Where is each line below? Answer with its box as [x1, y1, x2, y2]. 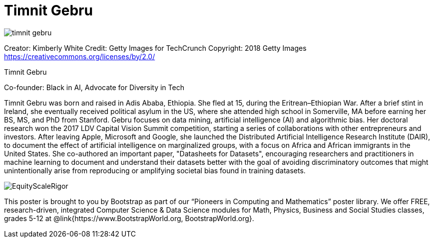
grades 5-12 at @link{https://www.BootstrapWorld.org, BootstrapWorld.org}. [4, 214, 254, 223]
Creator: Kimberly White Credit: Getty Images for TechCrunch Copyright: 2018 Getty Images [4, 43, 307, 52]
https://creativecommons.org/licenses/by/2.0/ [4, 52, 155, 61]
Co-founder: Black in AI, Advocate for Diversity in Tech [4, 83, 184, 92]
